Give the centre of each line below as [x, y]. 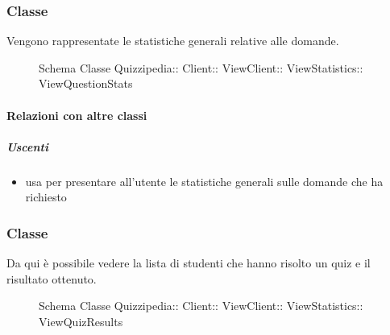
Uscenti [27, 146]
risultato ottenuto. [52, 278]
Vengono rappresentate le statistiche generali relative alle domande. [173, 41]
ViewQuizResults [81, 321]
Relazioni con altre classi [77, 115]
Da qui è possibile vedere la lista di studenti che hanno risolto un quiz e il [189, 263]
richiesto [46, 197]
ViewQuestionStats [86, 83]
